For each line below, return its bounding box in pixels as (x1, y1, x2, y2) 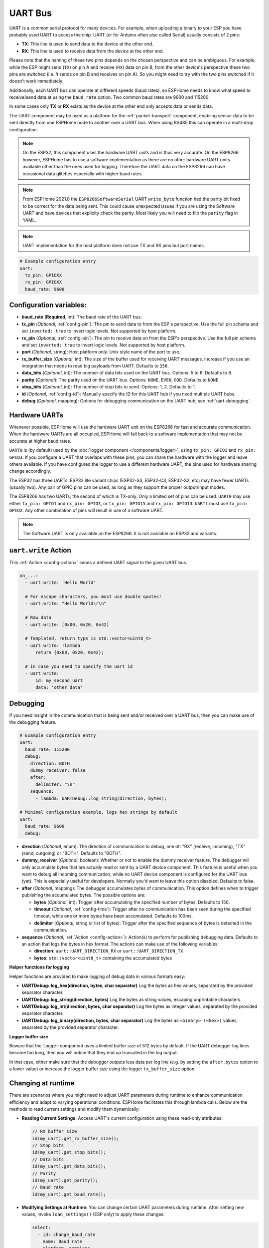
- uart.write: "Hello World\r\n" (25, 601, 107, 607)
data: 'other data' (35, 684, 83, 690)
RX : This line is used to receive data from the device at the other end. (21, 48, 164, 54)
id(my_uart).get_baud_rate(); (32, 1191, 106, 1197)
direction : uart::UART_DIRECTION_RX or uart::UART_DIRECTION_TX (34, 948, 184, 954)
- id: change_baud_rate (37, 1232, 96, 1238)
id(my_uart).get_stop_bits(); (32, 1150, 106, 1155)
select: (32, 1225, 51, 1231)
